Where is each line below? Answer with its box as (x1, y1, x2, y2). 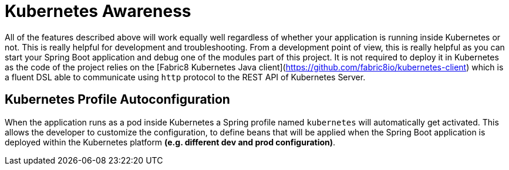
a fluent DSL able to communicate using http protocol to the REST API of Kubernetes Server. (5, 72, 366, 82)
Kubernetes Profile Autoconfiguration (5, 92, 230, 107)
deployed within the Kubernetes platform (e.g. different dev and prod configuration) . (5, 137, 336, 147)
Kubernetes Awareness (5, 1, 191, 21)
